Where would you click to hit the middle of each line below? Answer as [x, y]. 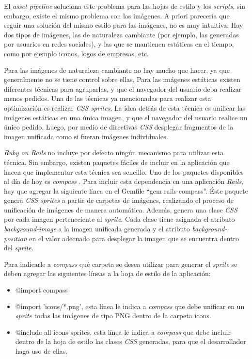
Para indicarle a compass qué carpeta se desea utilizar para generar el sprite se [121, 264]
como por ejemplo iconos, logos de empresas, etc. [76, 53]
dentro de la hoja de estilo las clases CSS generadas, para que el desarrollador [131, 341]
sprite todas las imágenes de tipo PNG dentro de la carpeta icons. [113, 316]
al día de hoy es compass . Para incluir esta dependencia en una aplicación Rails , [124, 181]
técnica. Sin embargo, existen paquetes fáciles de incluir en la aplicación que [117, 162]
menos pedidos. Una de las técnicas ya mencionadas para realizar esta [108, 98]
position [16, 238]
